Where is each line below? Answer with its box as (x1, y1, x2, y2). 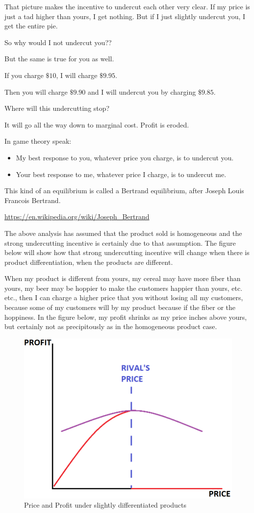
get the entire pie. (4, 21, 58, 31)
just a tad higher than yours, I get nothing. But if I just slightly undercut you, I (4, 11, 246, 21)
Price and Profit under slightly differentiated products (24, 500, 186, 510)
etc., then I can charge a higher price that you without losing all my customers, (4, 292, 243, 303)
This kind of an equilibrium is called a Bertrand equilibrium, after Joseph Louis (4, 185, 244, 196)
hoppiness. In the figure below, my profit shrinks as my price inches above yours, (4, 311, 247, 322)
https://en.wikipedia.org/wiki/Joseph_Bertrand (4, 211, 150, 222)
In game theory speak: (4, 136, 72, 146)
